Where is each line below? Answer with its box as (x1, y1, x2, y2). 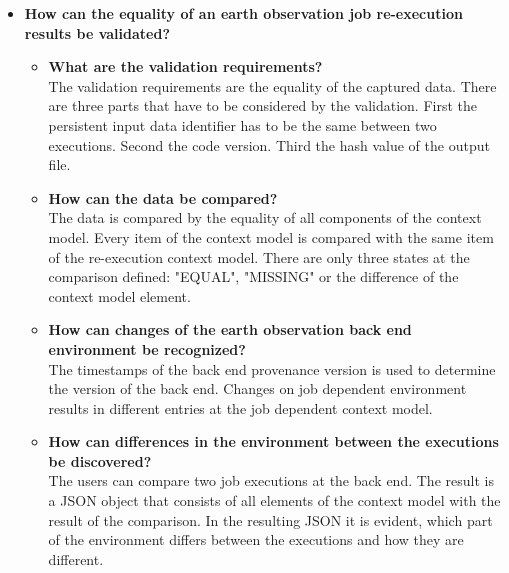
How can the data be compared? (48, 187, 278, 208)
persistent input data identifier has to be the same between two (48, 114, 437, 135)
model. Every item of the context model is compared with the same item (48, 226, 494, 247)
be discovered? (48, 450, 152, 471)
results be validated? (24, 22, 171, 43)
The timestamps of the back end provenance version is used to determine (48, 358, 496, 379)
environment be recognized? (48, 338, 246, 359)
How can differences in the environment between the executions (48, 431, 499, 452)
